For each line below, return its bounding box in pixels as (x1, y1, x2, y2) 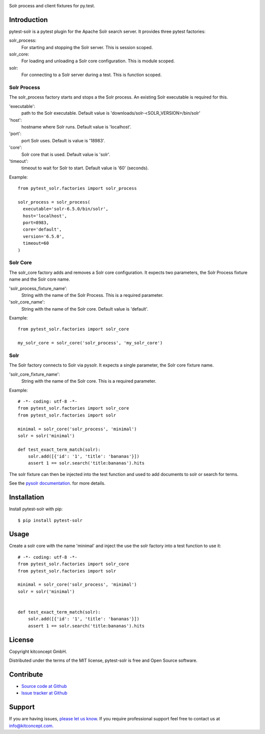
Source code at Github (21, 683, 67, 689)
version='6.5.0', (23, 234, 65, 239)
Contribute (9, 670, 43, 679)
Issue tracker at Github (21, 690, 68, 696)
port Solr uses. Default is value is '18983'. (21, 137, 106, 143)
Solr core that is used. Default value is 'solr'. (21, 151, 110, 157)
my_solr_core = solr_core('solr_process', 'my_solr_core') (18, 340, 163, 346)
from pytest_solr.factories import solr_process (18, 185, 137, 191)
